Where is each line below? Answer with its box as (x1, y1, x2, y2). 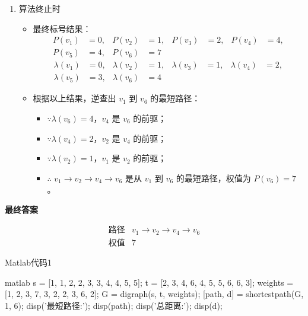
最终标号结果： (33, 22, 91, 34)
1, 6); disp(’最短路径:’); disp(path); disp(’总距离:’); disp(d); (5, 299, 223, 311)
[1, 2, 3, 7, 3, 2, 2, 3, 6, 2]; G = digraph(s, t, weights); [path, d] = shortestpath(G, (5, 288, 304, 300)
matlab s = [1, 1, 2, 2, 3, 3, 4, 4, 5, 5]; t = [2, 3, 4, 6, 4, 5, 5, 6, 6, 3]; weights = (5, 276, 294, 288)
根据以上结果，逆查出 (33, 92, 116, 104)
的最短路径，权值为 (176, 171, 251, 184)
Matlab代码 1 (5, 256, 52, 268)
